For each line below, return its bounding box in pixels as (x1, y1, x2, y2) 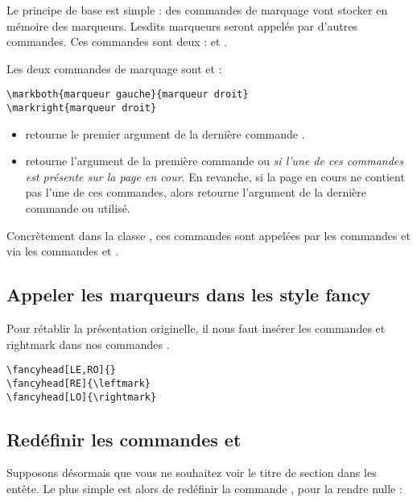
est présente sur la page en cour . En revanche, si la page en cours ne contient (25, 168, 405, 185)
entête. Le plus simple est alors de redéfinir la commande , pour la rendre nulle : (6, 480, 403, 496)
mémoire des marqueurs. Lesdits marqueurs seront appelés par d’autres (6, 17, 357, 34)
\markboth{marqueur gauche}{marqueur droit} (6, 89, 249, 101)
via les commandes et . (6, 243, 118, 259)
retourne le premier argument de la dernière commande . (25, 125, 305, 142)
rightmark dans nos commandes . (6, 335, 170, 352)
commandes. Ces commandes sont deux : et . (6, 33, 228, 50)
